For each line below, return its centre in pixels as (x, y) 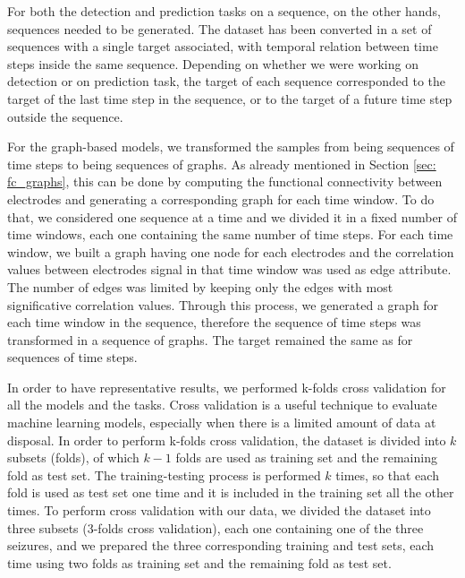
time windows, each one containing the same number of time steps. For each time (230, 234)
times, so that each (387, 474)
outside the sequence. (65, 116)
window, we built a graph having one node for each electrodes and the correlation (231, 251)
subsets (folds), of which (73, 457)
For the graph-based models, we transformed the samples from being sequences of (231, 147)
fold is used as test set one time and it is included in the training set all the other (231, 492)
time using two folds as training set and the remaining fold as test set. (199, 562)
